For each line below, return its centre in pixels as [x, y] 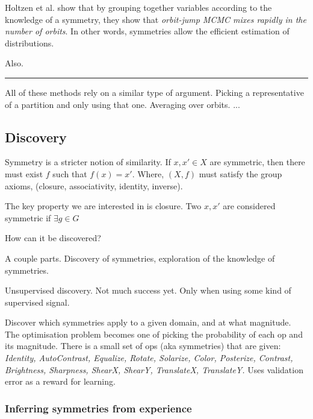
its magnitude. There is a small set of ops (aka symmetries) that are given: [143, 346]
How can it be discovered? [53, 238]
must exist [24, 173]
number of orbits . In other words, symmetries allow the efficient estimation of [147, 31]
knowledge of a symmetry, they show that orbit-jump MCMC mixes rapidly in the [156, 19]
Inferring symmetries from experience [98, 408]
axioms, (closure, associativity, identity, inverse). [94, 185]
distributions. [29, 43]
